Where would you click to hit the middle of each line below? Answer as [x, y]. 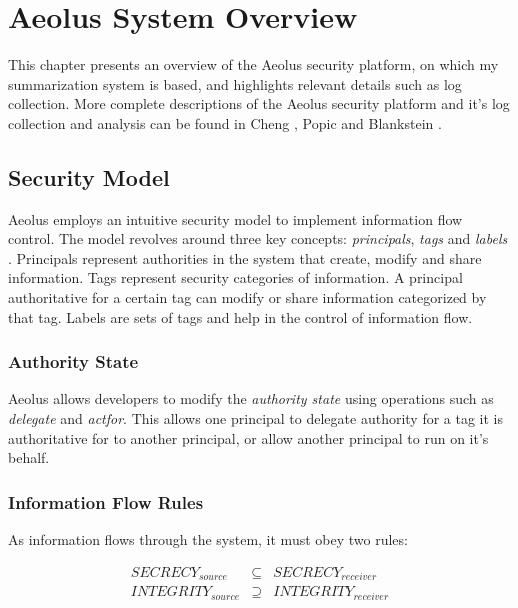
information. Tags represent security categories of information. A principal [235, 277]
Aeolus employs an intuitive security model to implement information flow [235, 218]
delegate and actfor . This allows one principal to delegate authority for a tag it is [256, 418]
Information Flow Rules [106, 501]
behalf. [29, 457]
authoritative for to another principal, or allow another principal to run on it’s [248, 437]
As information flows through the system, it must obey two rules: [208, 539]
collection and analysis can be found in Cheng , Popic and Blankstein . [225, 122]
